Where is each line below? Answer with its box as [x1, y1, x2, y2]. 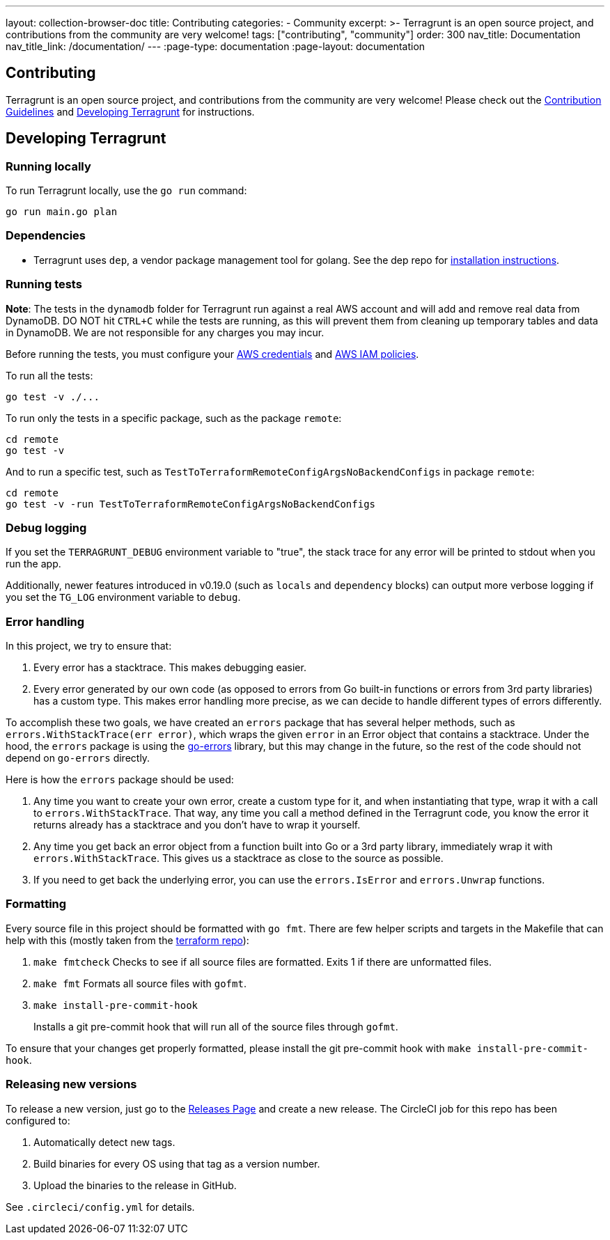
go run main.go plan [6, 206, 118, 218]
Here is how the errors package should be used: [6, 774, 234, 786]
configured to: [6, 1114, 70, 1127]
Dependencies [6, 228, 86, 243]
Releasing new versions [6, 1077, 137, 1092]
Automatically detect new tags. [33, 1136, 175, 1148]
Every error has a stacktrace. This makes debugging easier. [33, 661, 306, 674]
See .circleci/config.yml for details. [6, 1200, 195, 1213]
